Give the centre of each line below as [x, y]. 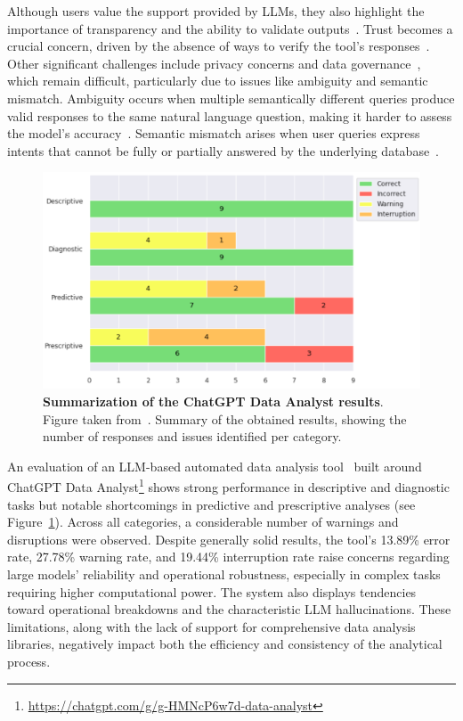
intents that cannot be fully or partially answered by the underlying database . [223, 150]
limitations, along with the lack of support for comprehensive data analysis [211, 626]
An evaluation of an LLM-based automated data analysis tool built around [215, 466]
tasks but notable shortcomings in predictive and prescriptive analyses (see [211, 504]
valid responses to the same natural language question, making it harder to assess [230, 115]
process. [29, 661]
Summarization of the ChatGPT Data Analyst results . [213, 401]
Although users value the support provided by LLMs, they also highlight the [216, 11]
